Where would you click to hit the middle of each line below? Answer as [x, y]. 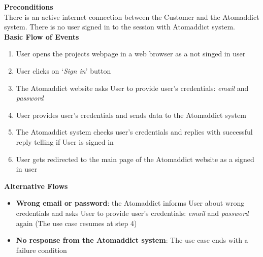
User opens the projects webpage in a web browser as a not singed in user [131, 54]
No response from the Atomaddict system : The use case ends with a [132, 240]
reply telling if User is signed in [65, 141]
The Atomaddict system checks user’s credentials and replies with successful [134, 132]
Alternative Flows [36, 186]
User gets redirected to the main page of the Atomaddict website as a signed [135, 159]
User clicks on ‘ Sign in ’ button [63, 70]
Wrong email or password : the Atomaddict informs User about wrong [130, 203]
